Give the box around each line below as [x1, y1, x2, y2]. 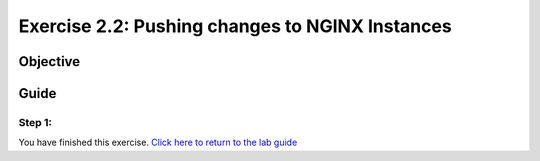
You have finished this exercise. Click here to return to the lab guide [18, 136, 298, 149]
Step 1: [18, 115, 52, 129]
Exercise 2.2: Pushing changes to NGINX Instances [18, 15, 452, 37]
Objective [18, 53, 81, 70]
